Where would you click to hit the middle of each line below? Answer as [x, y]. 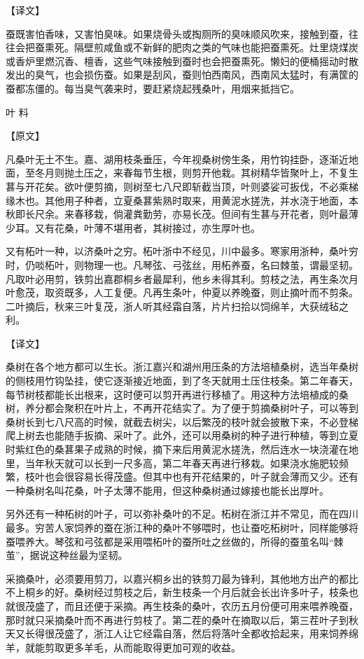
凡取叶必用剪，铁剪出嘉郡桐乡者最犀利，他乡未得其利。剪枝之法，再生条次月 [182, 278]
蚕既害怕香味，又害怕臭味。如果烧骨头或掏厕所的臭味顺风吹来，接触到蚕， [177, 33]
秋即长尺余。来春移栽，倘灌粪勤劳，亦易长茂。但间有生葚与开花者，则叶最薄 [182, 214]
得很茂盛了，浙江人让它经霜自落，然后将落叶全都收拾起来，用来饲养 [191, 633]
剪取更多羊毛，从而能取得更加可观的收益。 [142, 647]
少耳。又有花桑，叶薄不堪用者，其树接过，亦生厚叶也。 [133, 227]
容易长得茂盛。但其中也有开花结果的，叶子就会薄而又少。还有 [216, 477]
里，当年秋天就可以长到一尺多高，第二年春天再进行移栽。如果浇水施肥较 [172, 463]
